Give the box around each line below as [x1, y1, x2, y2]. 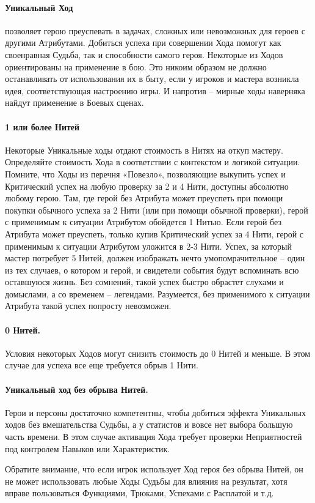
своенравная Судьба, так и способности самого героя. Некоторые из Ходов [5, 48, 283, 61]
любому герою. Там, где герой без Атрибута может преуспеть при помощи [5, 192, 283, 204]
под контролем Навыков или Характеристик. [5, 442, 170, 455]
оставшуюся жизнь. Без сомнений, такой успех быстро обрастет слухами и [5, 275, 284, 288]
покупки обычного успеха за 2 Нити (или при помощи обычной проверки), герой [5, 203, 308, 216]
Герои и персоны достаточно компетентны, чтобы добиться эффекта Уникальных [5, 406, 306, 419]
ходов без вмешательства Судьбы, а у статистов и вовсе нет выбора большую [5, 418, 293, 431]
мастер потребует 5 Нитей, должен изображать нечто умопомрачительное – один [5, 251, 305, 264]
